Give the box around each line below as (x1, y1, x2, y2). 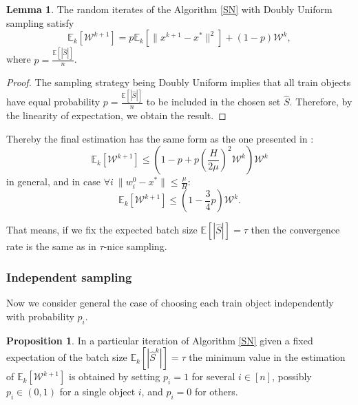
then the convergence (251, 222, 340, 237)
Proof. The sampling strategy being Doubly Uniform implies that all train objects (6, 75, 351, 90)
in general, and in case (6, 174, 101, 189)
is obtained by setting (68, 369, 160, 384)
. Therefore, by (289, 94, 352, 109)
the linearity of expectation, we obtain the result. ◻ (6, 108, 227, 123)
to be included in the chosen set (146, 94, 281, 109)
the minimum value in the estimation (189, 350, 346, 364)
